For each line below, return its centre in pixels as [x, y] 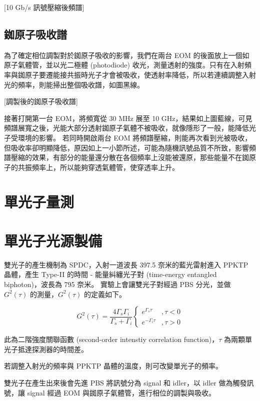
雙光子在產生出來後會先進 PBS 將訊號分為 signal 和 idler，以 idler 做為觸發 [125, 382]
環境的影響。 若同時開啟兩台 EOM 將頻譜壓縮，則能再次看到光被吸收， [135, 137]
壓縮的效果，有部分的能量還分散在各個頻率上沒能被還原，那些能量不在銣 [130, 157]
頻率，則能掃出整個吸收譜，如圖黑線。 [81, 84]
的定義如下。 [105, 294]
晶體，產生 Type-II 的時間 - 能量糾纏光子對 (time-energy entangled [110, 274]
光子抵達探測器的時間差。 [46, 349]
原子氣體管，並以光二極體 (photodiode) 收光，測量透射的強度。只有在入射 [124, 65]
